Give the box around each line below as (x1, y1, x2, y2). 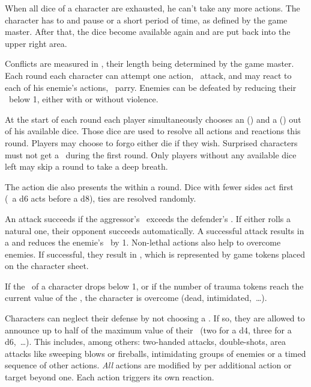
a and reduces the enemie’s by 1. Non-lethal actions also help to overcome (5, 236, 281, 249)
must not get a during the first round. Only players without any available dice (5, 148, 297, 161)
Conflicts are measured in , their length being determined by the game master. (5, 57, 294, 70)
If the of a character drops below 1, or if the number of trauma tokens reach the (5, 279, 304, 292)
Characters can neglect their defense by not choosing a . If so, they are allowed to (5, 312, 305, 324)
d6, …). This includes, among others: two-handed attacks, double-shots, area (5, 335, 286, 348)
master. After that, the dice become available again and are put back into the (5, 25, 291, 38)
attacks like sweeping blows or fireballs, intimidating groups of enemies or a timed (5, 347, 306, 359)
